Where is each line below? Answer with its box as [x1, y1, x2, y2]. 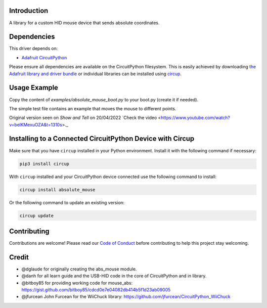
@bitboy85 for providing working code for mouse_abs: [21, 280, 133, 286]
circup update [19, 213, 54, 219]
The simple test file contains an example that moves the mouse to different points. [9, 105, 177, 111]
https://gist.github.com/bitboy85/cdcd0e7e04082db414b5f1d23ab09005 [21, 287, 171, 293]
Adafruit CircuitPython [21, 54, 67, 60]
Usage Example [9, 84, 58, 92]
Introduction [9, 6, 48, 15]
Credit [9, 253, 29, 262]
